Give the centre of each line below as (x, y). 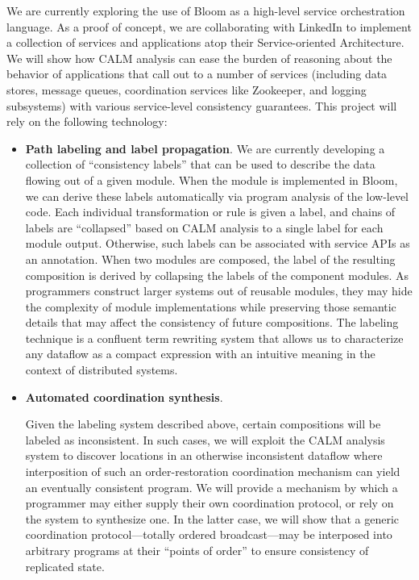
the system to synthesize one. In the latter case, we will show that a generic (212, 518)
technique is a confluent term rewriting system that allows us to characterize (214, 338)
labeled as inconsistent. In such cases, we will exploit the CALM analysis (205, 439)
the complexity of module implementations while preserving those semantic (211, 306)
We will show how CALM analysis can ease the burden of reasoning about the (199, 58)
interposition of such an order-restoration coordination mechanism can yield (213, 472)
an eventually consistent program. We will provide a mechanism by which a (212, 487)
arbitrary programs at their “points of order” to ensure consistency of (197, 550)
